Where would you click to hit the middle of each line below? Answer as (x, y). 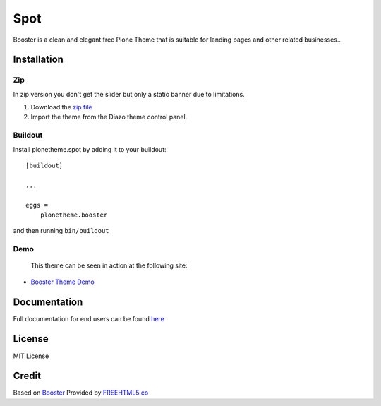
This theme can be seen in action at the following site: (109, 265)
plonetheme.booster (74, 215)
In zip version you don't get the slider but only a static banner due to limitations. (129, 94)
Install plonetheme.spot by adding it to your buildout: (90, 149)
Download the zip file (61, 107)
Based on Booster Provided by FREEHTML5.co (81, 393)
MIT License (31, 356)
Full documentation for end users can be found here (89, 318)
